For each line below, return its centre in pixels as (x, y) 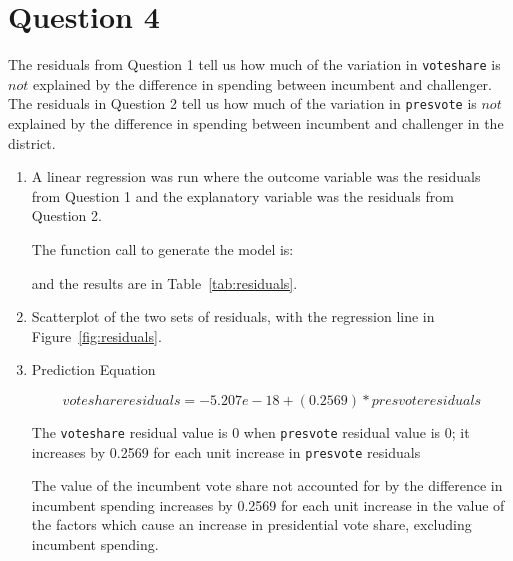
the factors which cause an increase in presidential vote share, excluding (251, 524)
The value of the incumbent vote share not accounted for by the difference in (267, 485)
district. (32, 142)
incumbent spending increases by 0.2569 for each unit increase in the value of (268, 504)
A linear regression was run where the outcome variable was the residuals (256, 176)
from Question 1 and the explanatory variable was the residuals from (242, 195)
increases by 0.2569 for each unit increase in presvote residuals (226, 451)
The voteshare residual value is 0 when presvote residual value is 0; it (250, 431)
